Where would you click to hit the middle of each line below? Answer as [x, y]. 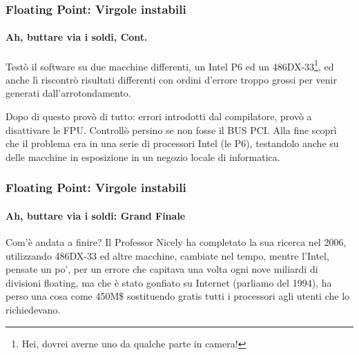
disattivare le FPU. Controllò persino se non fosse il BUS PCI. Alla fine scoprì [171, 129]
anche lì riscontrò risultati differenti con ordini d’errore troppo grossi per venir [171, 79]
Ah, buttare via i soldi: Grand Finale [96, 215]
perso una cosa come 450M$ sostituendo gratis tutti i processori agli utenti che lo [178, 296]
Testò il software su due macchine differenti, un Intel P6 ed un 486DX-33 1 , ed [170, 65]
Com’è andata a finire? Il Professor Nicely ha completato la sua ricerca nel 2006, [176, 242]
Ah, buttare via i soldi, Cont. [77, 37]
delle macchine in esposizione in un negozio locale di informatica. [143, 156]
